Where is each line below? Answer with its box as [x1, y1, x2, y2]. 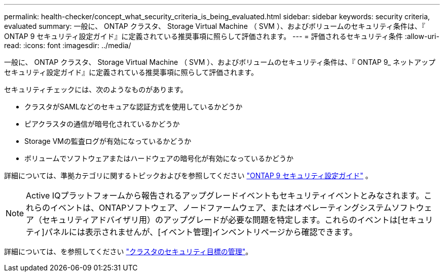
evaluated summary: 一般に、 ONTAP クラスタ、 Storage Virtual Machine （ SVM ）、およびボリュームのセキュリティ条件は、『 [4, 22, 425, 30]
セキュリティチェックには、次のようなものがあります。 [4, 85, 188, 94]
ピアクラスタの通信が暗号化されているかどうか [24, 120, 180, 128]
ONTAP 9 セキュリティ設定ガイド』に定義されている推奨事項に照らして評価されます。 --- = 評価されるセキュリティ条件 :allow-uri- [4, 32, 439, 41]
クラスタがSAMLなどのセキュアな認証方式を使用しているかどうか [24, 102, 243, 111]
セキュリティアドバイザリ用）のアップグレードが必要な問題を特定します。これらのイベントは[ [42, 215, 401, 225]
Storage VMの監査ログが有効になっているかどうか [24, 137, 192, 145]
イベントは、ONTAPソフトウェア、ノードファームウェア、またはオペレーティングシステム [50, 203, 392, 213]
